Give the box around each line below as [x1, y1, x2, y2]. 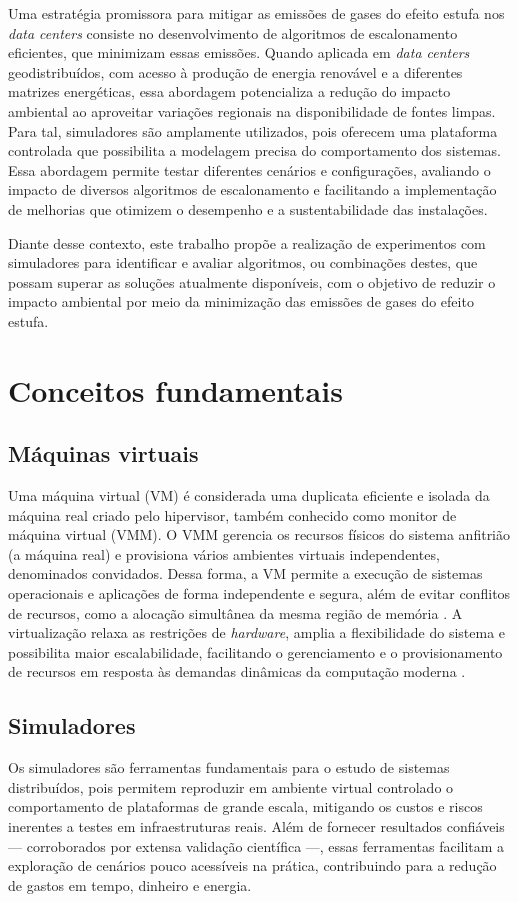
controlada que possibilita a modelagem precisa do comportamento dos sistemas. [8, 140, 501, 161]
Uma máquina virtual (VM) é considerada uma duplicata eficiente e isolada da [8, 485, 490, 506]
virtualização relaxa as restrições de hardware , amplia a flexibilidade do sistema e [8, 622, 506, 643]
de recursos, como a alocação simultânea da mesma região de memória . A [8, 602, 463, 623]
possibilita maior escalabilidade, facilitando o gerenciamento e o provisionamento [8, 641, 503, 662]
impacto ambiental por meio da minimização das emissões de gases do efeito [8, 291, 474, 312]
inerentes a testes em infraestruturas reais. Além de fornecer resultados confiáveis [8, 816, 505, 836]
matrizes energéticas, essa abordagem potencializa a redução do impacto [8, 81, 451, 102]
